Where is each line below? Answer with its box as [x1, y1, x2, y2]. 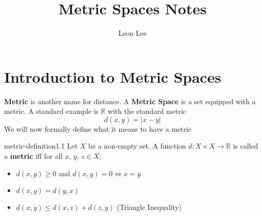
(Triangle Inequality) [117, 202, 182, 212]
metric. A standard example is [4, 106, 99, 116]
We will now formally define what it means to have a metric [4, 123, 192, 134]
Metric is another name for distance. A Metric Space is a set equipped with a [4, 95, 256, 106]
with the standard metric [108, 106, 186, 116]
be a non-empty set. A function [88, 140, 186, 151]
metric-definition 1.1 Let [4, 140, 78, 151]
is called [233, 140, 258, 151]
